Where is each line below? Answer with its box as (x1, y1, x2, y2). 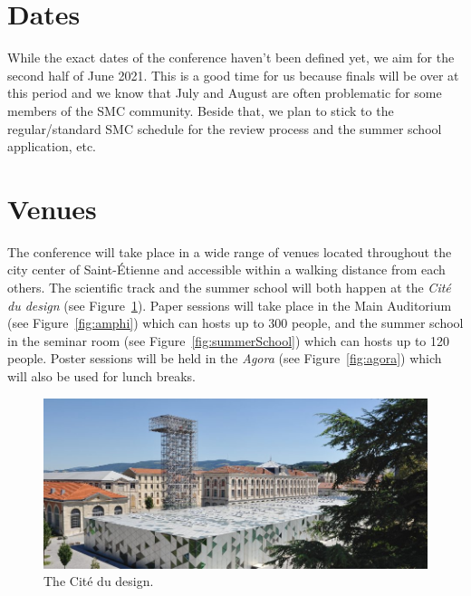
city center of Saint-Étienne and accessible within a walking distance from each (7, 260, 446, 279)
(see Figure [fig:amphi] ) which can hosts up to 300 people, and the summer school (7, 313, 464, 332)
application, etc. (7, 137, 97, 156)
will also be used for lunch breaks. (7, 366, 196, 385)
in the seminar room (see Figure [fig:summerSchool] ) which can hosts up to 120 (7, 331, 450, 350)
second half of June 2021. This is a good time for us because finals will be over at (7, 65, 459, 84)
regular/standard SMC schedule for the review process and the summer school (7, 119, 442, 138)
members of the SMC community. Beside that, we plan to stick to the (7, 101, 394, 120)
